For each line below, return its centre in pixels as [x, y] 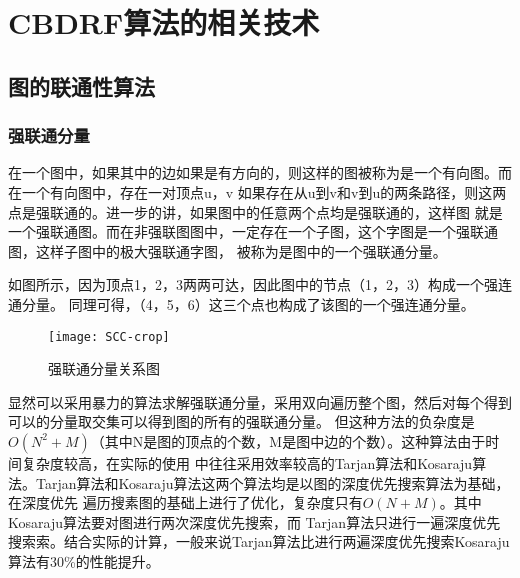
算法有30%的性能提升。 [84, 560]
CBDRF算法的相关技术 [164, 22]
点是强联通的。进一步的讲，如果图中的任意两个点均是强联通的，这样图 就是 [255, 211]
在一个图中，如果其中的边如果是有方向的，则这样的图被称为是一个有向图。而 [260, 172]
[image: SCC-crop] [109, 336]
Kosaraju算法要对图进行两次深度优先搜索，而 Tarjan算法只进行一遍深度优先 [254, 521]
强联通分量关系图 [104, 368]
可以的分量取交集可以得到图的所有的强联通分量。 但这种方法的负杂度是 [241, 421]
